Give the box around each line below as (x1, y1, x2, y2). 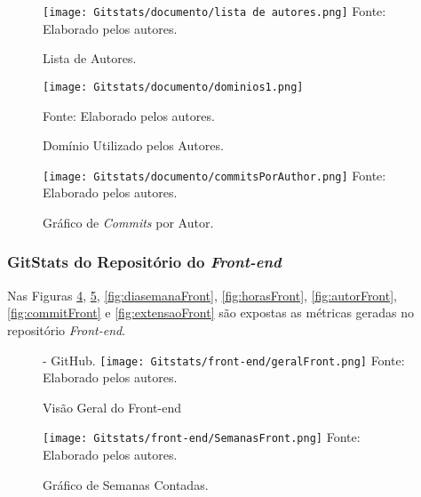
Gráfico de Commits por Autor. (43, 212, 214, 231)
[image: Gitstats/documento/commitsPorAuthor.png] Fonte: (43, 165, 386, 184)
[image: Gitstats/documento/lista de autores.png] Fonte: (43, 2, 386, 20)
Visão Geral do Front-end (43, 397, 182, 416)
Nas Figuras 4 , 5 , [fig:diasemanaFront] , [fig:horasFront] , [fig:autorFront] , (7, 285, 397, 304)
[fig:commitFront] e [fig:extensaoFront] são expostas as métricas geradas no (7, 303, 415, 322)
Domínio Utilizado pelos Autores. (43, 136, 224, 155)
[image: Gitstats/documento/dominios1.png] (43, 80, 304, 93)
